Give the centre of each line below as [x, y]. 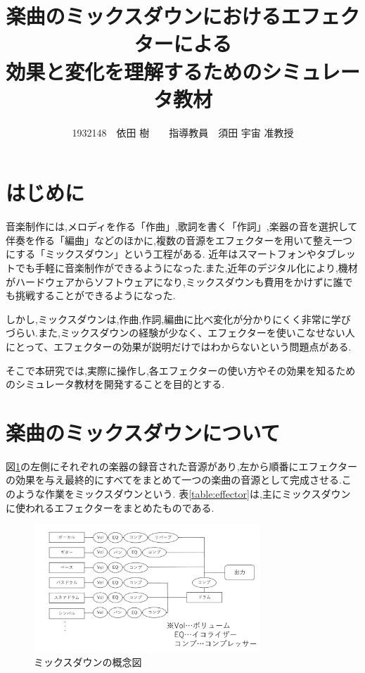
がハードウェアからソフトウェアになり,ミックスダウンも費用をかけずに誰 [174, 281]
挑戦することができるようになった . [95, 295]
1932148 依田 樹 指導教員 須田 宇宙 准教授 [183, 132]
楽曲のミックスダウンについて [143, 432]
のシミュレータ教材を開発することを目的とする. [115, 384]
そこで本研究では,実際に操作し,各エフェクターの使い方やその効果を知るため [181, 370]
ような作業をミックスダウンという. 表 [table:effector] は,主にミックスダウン [183, 494]
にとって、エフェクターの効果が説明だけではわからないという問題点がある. [179, 346]
